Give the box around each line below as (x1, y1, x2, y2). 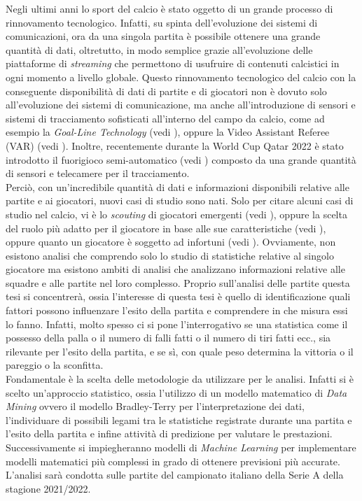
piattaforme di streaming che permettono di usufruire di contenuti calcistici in (6, 56, 340, 71)
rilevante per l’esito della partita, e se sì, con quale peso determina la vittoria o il (6, 344, 354, 358)
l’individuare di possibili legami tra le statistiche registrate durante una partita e (6, 412, 352, 427)
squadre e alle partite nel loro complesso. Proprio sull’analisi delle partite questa (6, 275, 350, 290)
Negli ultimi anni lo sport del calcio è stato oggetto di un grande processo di (6, 1, 333, 15)
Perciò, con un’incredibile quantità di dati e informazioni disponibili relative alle (6, 179, 349, 194)
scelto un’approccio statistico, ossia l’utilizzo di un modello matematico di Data (6, 385, 347, 400)
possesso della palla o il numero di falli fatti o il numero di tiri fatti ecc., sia (6, 330, 331, 345)
